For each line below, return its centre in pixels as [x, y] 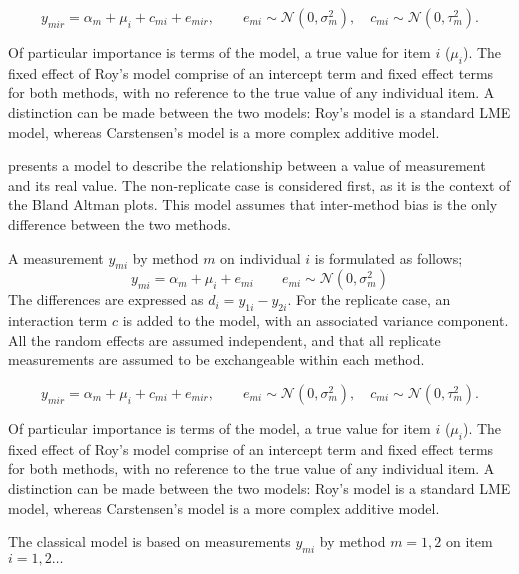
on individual [260, 257]
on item [469, 541]
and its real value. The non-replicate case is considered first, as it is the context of [259, 184]
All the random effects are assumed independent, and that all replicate [224, 339]
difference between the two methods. [119, 223]
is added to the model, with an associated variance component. [315, 320]
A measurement [56, 257]
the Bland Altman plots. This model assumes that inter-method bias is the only [253, 204]
